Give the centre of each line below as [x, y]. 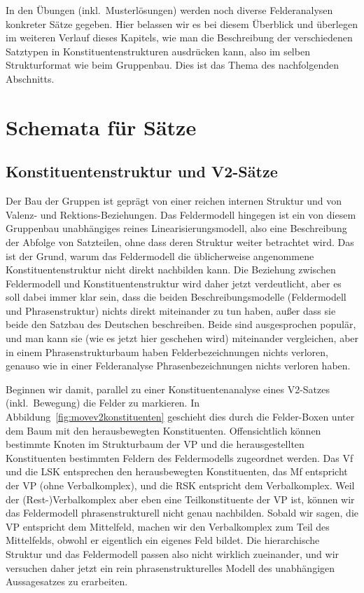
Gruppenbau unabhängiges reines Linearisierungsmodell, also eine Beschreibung [176, 228]
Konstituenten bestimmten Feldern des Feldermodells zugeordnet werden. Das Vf [180, 457]
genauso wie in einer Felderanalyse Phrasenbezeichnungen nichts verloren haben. [178, 366]
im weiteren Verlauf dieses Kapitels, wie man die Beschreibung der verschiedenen [179, 38]
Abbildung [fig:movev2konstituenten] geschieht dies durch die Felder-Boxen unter [180, 417]
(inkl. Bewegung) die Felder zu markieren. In [103, 403]
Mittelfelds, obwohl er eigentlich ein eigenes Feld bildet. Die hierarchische [163, 540]
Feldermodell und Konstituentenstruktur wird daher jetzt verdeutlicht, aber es [174, 283]
